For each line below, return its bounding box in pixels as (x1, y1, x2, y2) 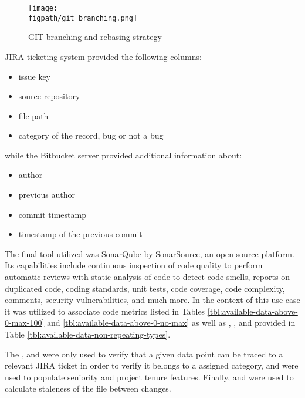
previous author (18, 188, 76, 201)
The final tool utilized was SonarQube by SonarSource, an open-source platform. (5, 247, 294, 259)
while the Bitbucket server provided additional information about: (5, 149, 242, 161)
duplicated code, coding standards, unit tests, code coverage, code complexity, (5, 282, 285, 294)
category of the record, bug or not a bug (18, 129, 164, 141)
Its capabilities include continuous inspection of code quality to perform (5, 259, 263, 271)
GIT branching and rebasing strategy (28, 31, 162, 43)
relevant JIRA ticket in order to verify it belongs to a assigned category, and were (5, 359, 299, 372)
